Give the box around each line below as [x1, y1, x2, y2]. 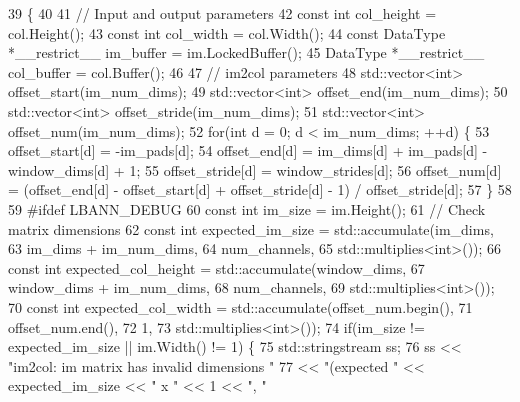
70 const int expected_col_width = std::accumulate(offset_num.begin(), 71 [8, 296, 473, 317]
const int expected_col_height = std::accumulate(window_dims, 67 [8, 257, 425, 278]
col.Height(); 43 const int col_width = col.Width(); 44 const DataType [8, 22, 446, 43]
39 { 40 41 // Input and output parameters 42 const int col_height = [8, 3, 437, 23]
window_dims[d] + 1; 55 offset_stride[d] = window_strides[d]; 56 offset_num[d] [8, 159, 502, 180]
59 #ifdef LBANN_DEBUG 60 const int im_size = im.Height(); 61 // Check [8, 198, 486, 219]
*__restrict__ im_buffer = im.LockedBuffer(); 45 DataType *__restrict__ [8, 42, 485, 63]
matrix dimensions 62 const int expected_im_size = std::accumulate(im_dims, [8, 218, 494, 239]
